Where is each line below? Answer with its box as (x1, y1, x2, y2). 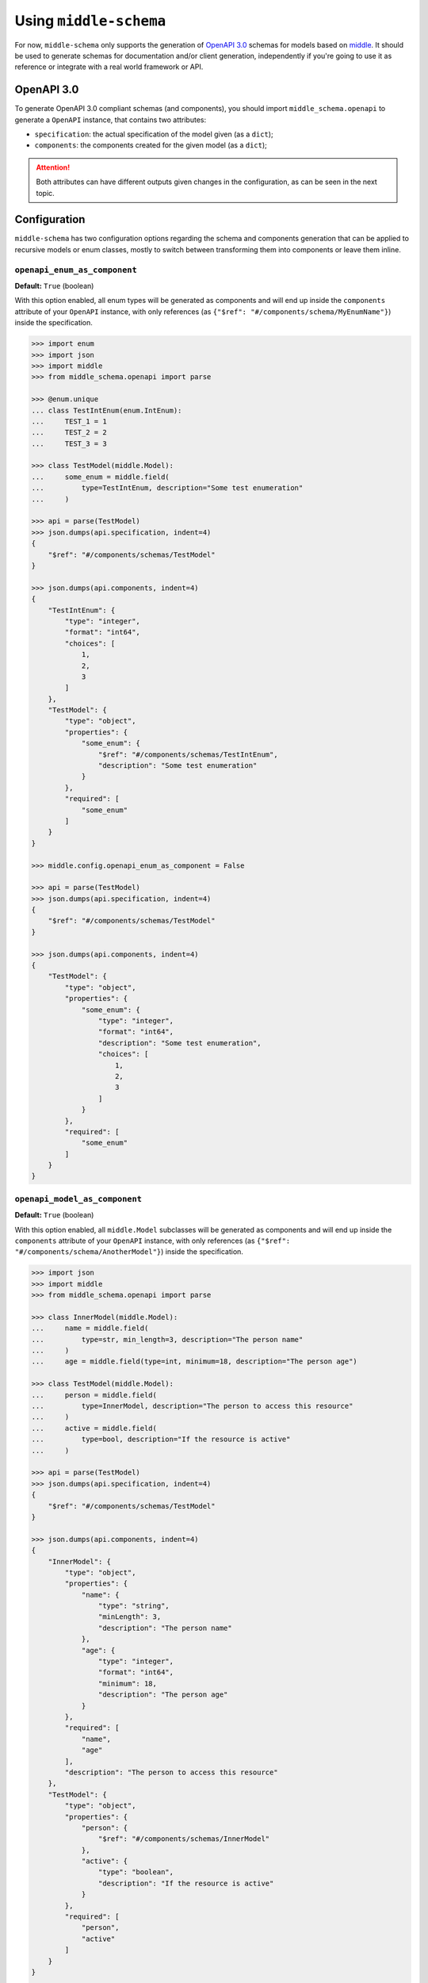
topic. (36, 188, 55, 198)
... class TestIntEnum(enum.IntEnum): (31, 405, 182, 415)
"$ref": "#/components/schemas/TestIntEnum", (97, 750, 278, 759)
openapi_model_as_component (14, 1194, 143, 1204)
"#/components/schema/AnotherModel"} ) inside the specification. (14, 1247, 243, 1256)
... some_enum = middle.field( (31, 472, 170, 481)
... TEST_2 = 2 (31, 428, 107, 437)
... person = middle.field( (31, 1390, 158, 1399)
